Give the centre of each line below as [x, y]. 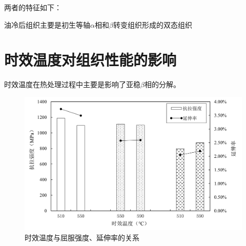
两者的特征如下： [33, 7]
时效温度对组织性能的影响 [90, 60]
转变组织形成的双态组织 [152, 24]
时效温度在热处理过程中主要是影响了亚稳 [72, 84]
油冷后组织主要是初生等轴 [47, 24]
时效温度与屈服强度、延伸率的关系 [82, 237]
